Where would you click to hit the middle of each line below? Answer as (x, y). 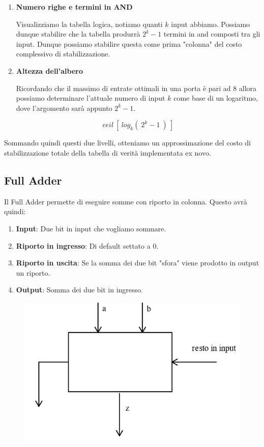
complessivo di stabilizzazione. (63, 54)
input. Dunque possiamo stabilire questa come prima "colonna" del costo (129, 43)
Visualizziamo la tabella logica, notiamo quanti (89, 24)
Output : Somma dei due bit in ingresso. (79, 290)
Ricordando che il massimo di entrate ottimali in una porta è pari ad (123, 88)
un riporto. (33, 272)
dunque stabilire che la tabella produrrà (78, 34)
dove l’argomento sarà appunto (64, 108)
